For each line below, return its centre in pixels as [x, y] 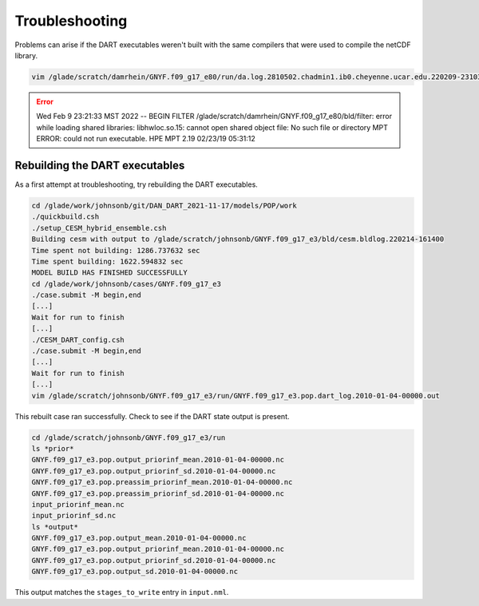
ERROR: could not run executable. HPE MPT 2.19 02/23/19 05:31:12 [146, 139]
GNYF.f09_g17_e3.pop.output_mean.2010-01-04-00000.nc [139, 538]
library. [26, 55]
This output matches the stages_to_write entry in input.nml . [122, 592]
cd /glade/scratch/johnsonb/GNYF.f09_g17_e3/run [129, 438]
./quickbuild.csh [65, 217]
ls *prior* [53, 448]
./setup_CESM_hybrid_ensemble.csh [99, 228]
